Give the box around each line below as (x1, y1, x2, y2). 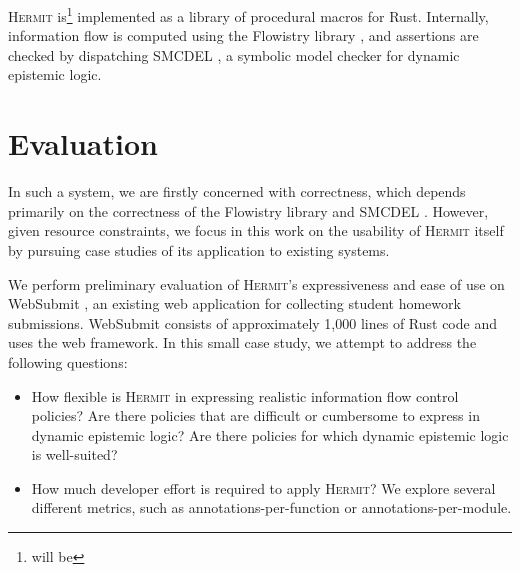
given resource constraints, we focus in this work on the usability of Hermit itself (8, 220, 504, 241)
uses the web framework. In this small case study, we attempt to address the (8, 332, 477, 353)
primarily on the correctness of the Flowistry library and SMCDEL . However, (8, 200, 489, 221)
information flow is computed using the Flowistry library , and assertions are (8, 25, 479, 46)
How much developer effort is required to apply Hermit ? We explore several (31, 477, 496, 498)
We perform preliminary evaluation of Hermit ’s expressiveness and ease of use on (8, 273, 505, 294)
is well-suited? (31, 444, 118, 465)
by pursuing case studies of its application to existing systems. (8, 239, 390, 260)
